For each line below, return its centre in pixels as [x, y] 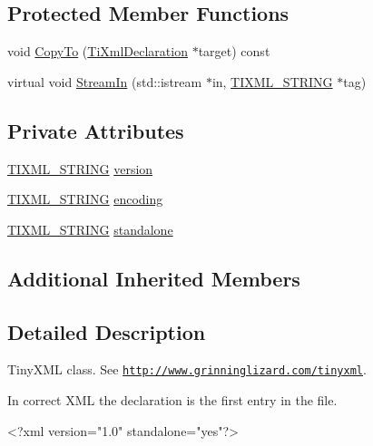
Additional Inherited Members [154, 278]
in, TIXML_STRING [272, 81]
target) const [234, 51]
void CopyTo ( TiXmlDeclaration [98, 51]
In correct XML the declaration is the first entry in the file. [172, 400]
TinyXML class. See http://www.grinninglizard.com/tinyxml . [187, 369]
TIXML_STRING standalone [90, 229]
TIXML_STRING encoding [85, 199]
